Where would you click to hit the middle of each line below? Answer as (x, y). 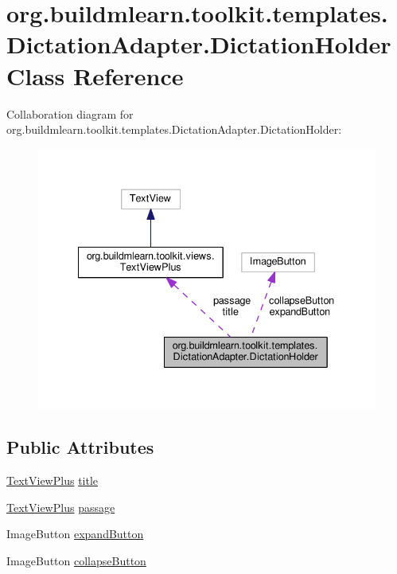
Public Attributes (80, 447)
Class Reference (95, 75)
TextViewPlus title (53, 480)
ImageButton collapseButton (76, 560)
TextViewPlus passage (61, 507)
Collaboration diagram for (70, 113)
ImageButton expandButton (75, 534)
